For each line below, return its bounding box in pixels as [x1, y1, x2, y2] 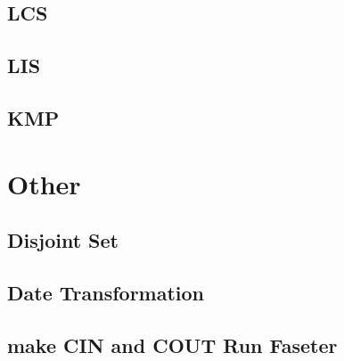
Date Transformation [7, 278, 205, 306]
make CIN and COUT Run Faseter [7, 331, 338, 358]
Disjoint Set [7, 226, 119, 254]
